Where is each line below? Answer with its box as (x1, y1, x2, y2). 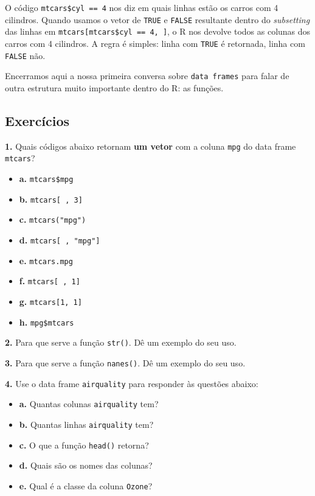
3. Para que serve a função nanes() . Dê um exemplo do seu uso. (5, 356, 246, 369)
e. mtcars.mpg (19, 254, 73, 267)
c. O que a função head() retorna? (19, 438, 149, 451)
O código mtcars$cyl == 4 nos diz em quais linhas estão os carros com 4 (5, 1, 279, 13)
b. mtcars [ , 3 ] (19, 192, 83, 205)
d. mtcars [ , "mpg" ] (19, 234, 100, 246)
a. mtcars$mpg (19, 172, 74, 185)
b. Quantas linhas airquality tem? (19, 417, 154, 430)
